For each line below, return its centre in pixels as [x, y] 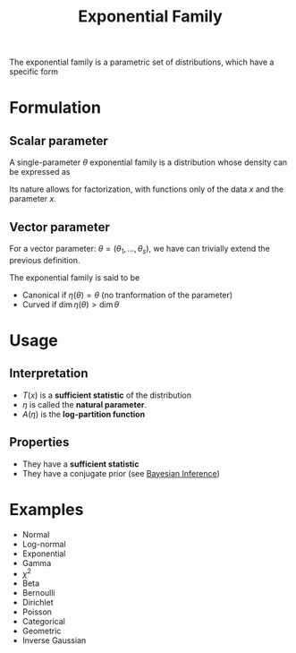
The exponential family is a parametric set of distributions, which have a [142, 62]
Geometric [42, 631]
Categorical [43, 622]
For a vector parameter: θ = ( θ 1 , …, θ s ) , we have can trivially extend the [140, 250]
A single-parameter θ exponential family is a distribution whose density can [148, 162]
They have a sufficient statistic [80, 464]
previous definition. [45, 260]
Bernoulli [38, 593]
